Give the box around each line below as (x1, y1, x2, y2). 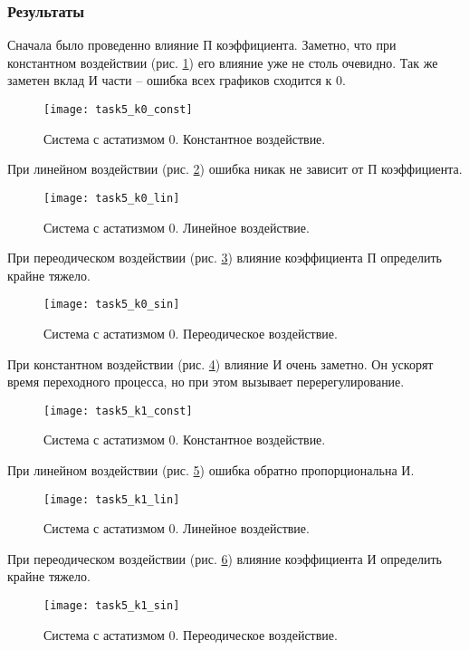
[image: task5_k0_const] (43, 103, 193, 116)
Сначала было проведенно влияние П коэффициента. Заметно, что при (7, 35, 397, 54)
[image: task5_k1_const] (43, 404, 193, 417)
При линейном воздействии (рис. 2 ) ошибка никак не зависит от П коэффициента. (7, 159, 463, 178)
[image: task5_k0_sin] (43, 298, 180, 311)
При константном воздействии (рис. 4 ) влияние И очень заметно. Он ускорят (7, 354, 434, 373)
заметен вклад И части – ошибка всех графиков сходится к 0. (7, 71, 346, 90)
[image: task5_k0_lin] (43, 191, 180, 205)
